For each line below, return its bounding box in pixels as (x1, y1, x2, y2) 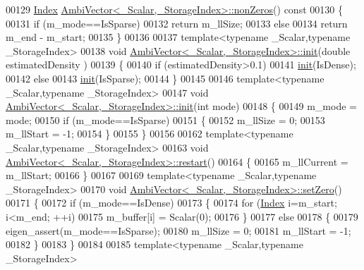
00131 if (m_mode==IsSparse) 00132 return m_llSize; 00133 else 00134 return (6, 16, 348, 30)
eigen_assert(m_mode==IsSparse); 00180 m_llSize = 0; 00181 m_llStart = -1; (6, 223, 351, 238)
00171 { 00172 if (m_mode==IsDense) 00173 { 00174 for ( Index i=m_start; (6, 195, 337, 210)
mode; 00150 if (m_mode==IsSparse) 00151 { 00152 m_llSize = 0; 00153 (6, 112, 325, 127)
